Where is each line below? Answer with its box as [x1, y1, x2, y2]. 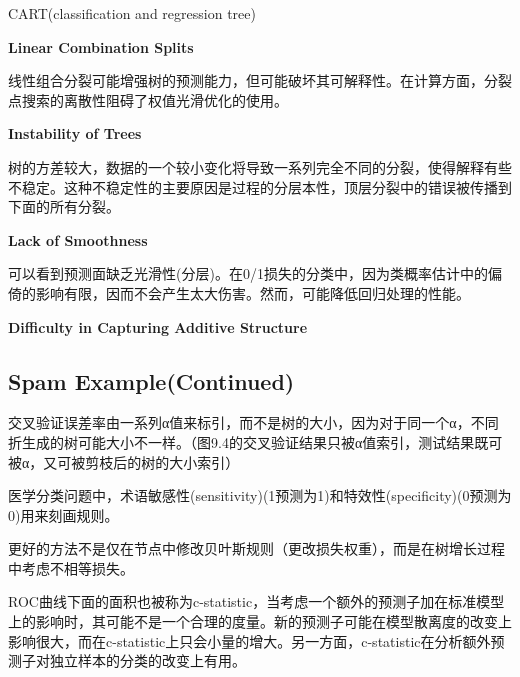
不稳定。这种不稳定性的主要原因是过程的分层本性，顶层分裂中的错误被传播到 [8, 176, 512, 197]
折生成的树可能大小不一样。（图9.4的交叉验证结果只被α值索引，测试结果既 [8, 431, 489, 452]
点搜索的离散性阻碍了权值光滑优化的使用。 [8, 89, 288, 110]
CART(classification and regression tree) [8, 3, 256, 23]
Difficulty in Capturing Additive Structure [8, 316, 308, 337]
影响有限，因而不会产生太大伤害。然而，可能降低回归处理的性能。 [35, 282, 470, 303]
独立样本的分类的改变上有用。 [49, 650, 246, 671]
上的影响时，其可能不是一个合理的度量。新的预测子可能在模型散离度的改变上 [8, 611, 512, 632]
